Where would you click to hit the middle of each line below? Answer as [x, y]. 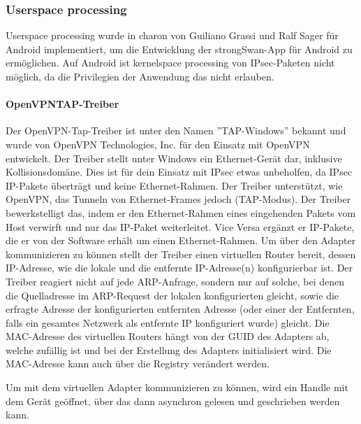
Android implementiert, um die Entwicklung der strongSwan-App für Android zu [179, 49]
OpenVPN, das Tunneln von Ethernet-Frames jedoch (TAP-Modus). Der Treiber [178, 199]
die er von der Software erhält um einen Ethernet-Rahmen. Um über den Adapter [181, 240]
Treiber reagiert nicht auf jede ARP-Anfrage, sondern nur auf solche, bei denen [175, 281]
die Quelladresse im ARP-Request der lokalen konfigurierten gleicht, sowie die [172, 295]
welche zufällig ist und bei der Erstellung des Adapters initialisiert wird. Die [169, 349]
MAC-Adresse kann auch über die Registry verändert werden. [138, 363]
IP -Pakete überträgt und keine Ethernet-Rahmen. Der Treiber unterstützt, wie [174, 185]
